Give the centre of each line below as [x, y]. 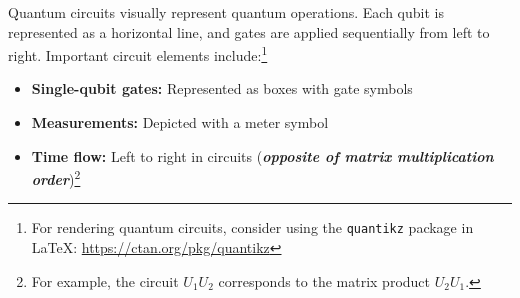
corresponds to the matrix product [324, 280]
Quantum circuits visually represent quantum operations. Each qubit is [226, 12]
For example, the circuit [105, 280]
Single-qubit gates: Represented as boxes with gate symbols [222, 88]
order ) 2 [56, 177]
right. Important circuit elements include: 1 [138, 53]
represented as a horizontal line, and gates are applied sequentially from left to [249, 31]
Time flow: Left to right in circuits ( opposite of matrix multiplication [262, 155]
